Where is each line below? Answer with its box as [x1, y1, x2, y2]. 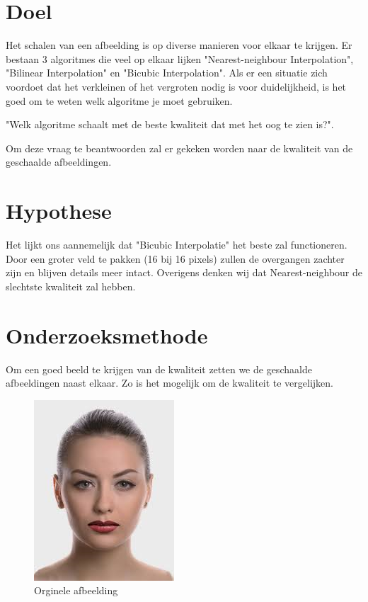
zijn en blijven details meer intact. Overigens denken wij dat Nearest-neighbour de [6, 265, 362, 280]
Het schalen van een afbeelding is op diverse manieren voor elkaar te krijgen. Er [6, 38, 352, 52]
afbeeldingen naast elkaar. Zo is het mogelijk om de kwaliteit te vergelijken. [6, 375, 333, 390]
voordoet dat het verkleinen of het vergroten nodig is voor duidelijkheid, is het [6, 79, 347, 93]
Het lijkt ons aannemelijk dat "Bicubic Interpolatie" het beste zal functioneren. [6, 237, 347, 251]
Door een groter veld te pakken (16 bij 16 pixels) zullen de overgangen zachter [6, 251, 345, 266]
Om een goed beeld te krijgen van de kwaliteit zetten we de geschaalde [6, 361, 312, 376]
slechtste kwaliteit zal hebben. [6, 278, 136, 293]
